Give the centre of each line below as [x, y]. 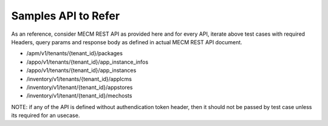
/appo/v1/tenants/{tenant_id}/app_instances [81, 70]
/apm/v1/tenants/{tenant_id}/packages [74, 53]
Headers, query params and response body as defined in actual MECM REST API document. [127, 42]
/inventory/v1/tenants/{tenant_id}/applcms [79, 79]
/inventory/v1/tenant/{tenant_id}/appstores [80, 87]
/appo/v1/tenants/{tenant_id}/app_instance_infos [87, 62]
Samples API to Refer [66, 16]
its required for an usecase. [46, 116]
